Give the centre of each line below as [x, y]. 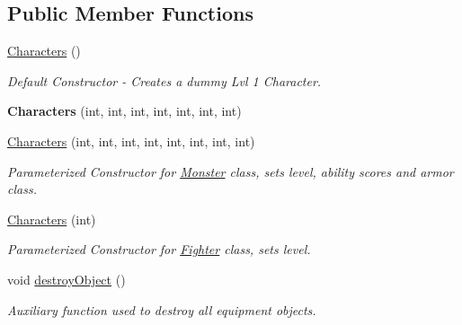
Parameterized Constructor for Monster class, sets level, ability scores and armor [231, 171]
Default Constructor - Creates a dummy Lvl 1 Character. [164, 80]
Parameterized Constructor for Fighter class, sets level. [159, 249]
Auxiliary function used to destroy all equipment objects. [162, 309]
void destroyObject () [67, 279]
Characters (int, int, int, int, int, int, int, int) [131, 141]
